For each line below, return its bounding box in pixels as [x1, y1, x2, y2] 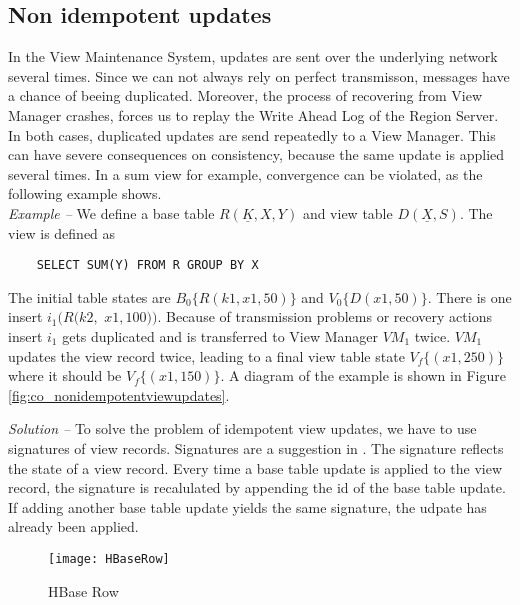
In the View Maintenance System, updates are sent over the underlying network [8, 46, 498, 67]
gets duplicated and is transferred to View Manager [62, 325, 378, 346]
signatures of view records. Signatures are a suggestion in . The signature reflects [8, 437, 504, 458]
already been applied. [8, 516, 139, 537]
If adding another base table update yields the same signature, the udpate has [8, 496, 487, 517]
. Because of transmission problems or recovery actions [157, 306, 492, 327]
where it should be [8, 365, 122, 386]
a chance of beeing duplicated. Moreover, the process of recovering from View [8, 85, 483, 106]
